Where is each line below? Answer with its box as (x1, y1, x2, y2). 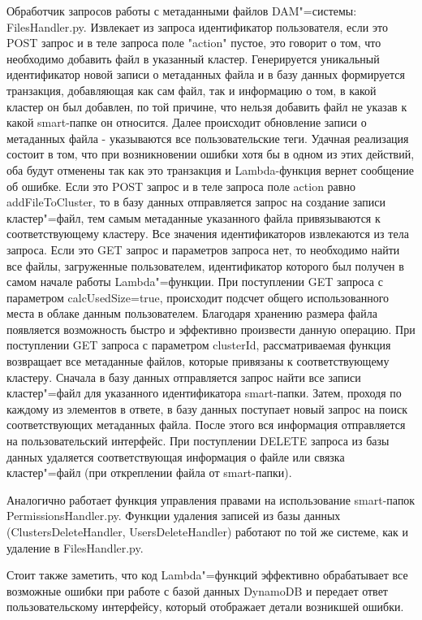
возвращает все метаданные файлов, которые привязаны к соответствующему (6, 353, 390, 370)
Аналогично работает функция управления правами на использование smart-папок (6, 491, 416, 508)
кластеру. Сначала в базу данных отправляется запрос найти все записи (6, 368, 361, 385)
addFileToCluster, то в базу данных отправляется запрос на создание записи (6, 193, 386, 210)
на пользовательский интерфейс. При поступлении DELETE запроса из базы (6, 432, 390, 449)
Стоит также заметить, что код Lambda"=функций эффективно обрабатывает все (6, 566, 408, 583)
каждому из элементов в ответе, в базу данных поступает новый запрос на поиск (6, 400, 407, 417)
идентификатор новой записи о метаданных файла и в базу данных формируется (6, 66, 405, 83)
